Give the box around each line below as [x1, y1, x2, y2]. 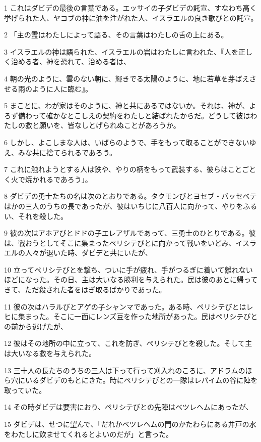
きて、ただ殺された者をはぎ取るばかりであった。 [4, 284, 166, 295]
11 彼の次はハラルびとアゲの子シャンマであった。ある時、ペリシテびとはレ [4, 301, 253, 312]
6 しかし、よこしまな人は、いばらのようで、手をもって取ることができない [4, 137, 249, 147]
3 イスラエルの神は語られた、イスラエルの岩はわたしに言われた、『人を [4, 46, 239, 57]
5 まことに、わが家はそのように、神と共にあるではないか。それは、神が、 [4, 100, 249, 111]
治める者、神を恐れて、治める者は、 [11, 56, 130, 67]
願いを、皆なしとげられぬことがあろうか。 [39, 120, 180, 130]
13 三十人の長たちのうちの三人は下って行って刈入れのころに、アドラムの [4, 365, 245, 375]
